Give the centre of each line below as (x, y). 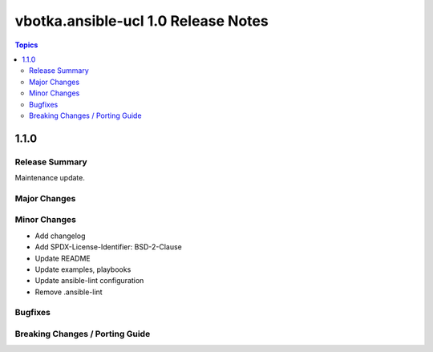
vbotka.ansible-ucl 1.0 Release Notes (142, 21)
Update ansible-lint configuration (89, 281)
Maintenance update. (50, 178)
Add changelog (60, 236)
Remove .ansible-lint (69, 292)
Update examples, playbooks (83, 269)
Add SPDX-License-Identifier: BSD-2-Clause (108, 247)
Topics (26, 45)
